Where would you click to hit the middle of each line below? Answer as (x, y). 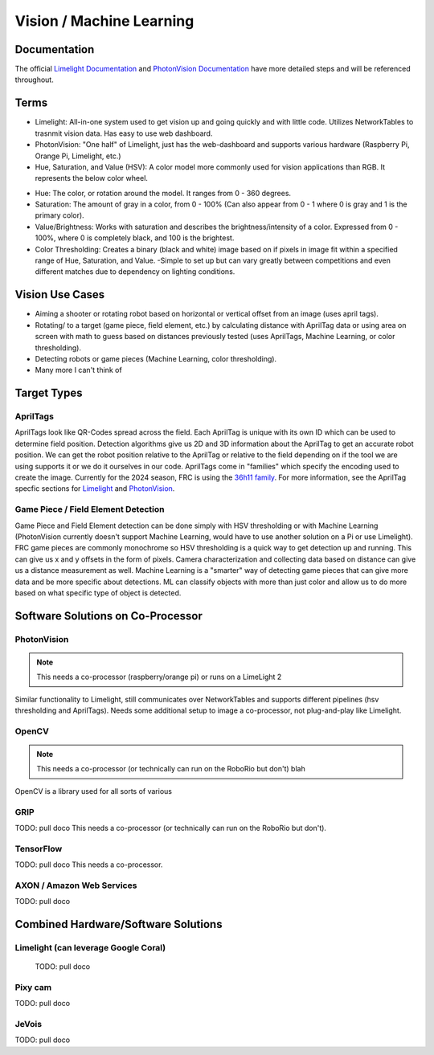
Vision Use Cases (60, 294)
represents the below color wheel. (92, 178)
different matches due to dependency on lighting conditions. (135, 272)
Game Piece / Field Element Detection (90, 509)
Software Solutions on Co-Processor (108, 616)
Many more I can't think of (78, 370)
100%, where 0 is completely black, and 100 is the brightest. (135, 238)
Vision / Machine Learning (104, 21)
